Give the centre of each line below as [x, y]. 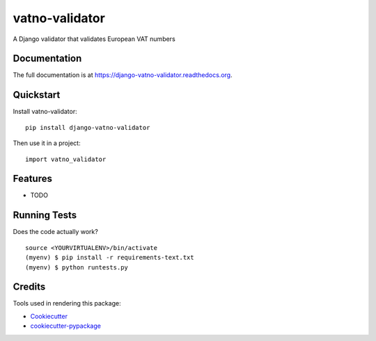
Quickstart [37, 95]
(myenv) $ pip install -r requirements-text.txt [110, 258]
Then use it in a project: [47, 143]
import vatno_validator [66, 159]
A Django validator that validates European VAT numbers [94, 39]
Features [32, 179]
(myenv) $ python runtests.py [77, 267]
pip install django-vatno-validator [88, 127]
